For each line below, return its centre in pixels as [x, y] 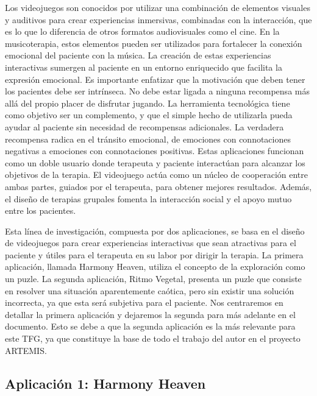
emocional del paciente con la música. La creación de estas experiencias [138, 55]
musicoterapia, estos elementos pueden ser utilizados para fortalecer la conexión [154, 43]
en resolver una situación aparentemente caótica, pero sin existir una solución [150, 290]
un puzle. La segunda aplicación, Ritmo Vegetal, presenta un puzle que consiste [153, 279]
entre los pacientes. [41, 210]
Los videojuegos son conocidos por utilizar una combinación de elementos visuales [158, 7]
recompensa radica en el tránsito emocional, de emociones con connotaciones [148, 139]
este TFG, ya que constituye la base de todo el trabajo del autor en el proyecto [153, 338]
